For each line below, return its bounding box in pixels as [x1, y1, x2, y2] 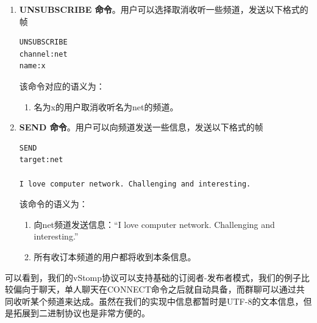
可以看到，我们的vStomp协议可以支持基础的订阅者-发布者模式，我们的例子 [5, 271, 301, 283]
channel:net [19, 49, 68, 59]
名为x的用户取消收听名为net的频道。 [34, 100, 179, 113]
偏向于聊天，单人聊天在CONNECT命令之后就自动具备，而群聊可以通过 [13, 283, 296, 296]
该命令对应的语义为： [19, 79, 105, 92]
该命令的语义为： [19, 197, 88, 210]
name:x [19, 62, 46, 71]
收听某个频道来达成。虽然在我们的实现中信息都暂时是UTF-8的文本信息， [13, 294, 304, 307]
